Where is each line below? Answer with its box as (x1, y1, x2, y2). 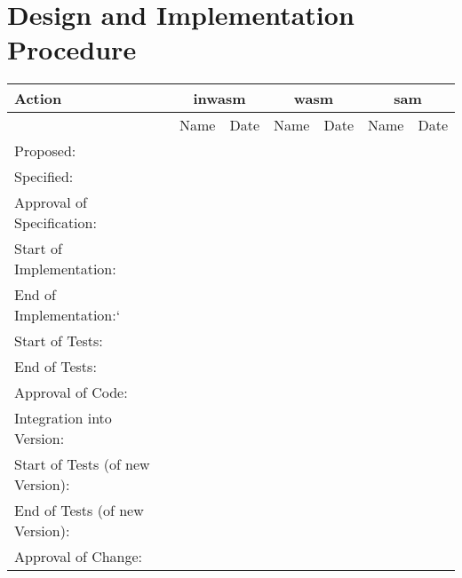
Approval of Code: (14, 382, 128, 403)
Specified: (14, 166, 74, 187)
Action (14, 88, 62, 109)
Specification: (14, 212, 97, 234)
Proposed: (14, 140, 76, 162)
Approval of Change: (14, 546, 143, 567)
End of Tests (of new (14, 500, 144, 521)
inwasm (193, 88, 246, 109)
